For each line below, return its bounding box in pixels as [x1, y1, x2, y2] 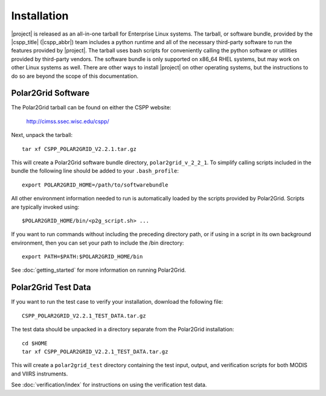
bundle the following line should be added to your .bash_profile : [11, 167, 179, 174]
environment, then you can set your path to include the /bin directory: [11, 239, 184, 246]
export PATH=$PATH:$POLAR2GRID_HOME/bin [22, 254, 143, 260]
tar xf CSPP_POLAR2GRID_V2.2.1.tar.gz [22, 145, 137, 152]
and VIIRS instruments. [11, 370, 68, 377]
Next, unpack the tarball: [11, 132, 72, 139]
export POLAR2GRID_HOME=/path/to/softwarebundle [22, 181, 168, 188]
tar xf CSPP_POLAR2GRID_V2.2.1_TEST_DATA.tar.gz [22, 348, 168, 355]
